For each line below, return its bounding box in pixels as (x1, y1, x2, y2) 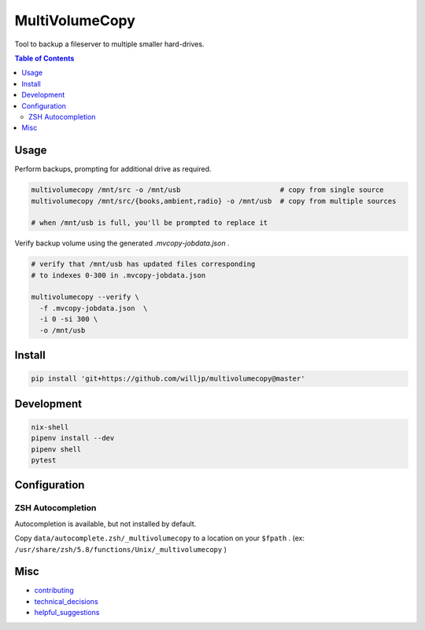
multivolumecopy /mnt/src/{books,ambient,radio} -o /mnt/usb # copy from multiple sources (31, 197, 397, 205)
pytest (31, 456, 57, 465)
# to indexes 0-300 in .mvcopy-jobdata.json (31, 271, 206, 279)
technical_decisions (34, 596, 98, 606)
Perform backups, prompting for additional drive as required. (14, 164, 212, 174)
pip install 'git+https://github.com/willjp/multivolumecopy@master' (31, 374, 305, 383)
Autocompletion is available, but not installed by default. (14, 519, 197, 529)
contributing (34, 586, 74, 595)
